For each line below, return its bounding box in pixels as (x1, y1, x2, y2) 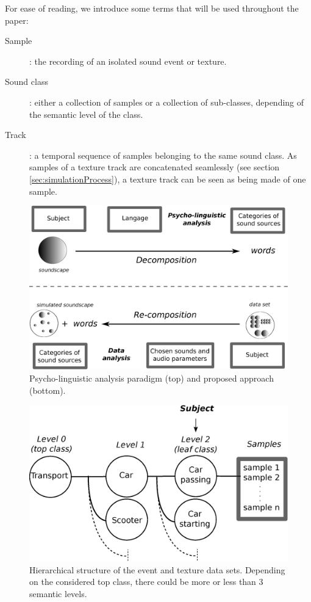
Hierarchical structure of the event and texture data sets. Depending (29, 563, 285, 576)
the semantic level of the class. (29, 107, 143, 120)
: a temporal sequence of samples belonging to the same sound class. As (29, 148, 297, 161)
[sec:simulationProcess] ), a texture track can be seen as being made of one (29, 172, 306, 185)
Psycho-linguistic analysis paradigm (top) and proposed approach (29, 372, 274, 385)
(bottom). (29, 383, 66, 396)
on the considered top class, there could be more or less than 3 (29, 575, 263, 588)
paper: (5, 13, 29, 26)
